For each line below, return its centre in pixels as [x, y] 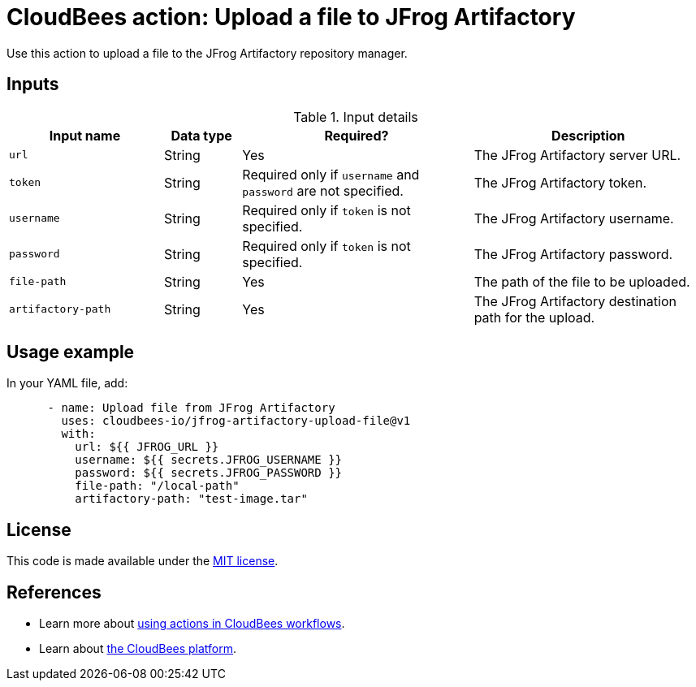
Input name [85, 135]
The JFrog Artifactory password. [573, 254]
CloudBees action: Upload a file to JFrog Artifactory [291, 17]
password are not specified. [323, 190]
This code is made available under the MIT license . [143, 561]
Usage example [71, 352]
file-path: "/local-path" [157, 486]
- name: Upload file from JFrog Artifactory [191, 408]
